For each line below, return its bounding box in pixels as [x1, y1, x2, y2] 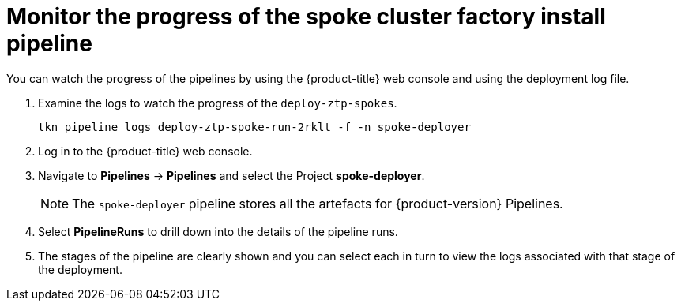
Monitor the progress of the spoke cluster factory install [6, 3, 606, 30]
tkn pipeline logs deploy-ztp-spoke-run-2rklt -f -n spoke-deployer [38, 120, 471, 133]
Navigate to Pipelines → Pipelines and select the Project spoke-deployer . [38, 168, 425, 182]
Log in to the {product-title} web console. [38, 144, 253, 158]
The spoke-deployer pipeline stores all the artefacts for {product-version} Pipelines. [72, 195, 563, 212]
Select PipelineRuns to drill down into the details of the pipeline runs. [38, 224, 398, 238]
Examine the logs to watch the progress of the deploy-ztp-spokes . [38, 95, 397, 110]
